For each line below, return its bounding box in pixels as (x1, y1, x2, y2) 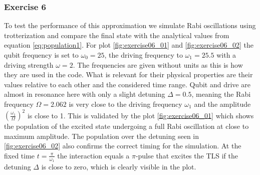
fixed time (4, 150, 35, 160)
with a (216, 50, 236, 60)
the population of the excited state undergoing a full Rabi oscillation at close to (4, 121, 249, 131)
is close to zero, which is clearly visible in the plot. (41, 161, 196, 172)
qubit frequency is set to (4, 50, 79, 60)
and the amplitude (194, 98, 251, 109)
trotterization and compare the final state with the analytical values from (4, 30, 229, 40)
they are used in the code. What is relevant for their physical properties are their (4, 69, 253, 80)
